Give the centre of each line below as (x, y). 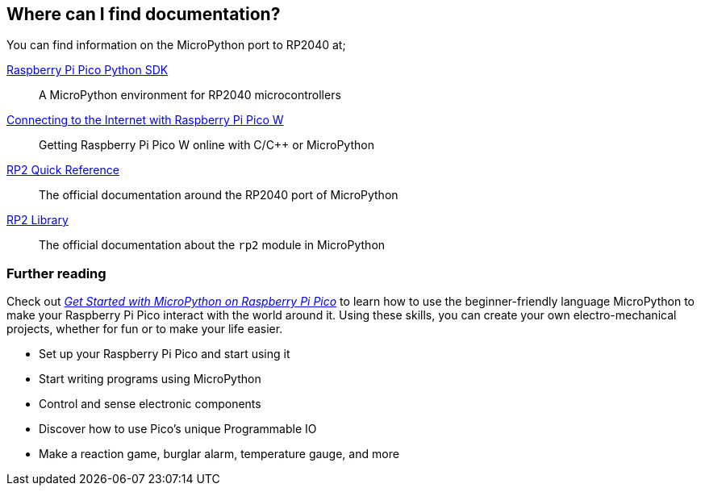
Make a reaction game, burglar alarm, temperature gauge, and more (219, 454)
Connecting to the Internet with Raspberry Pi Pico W (145, 120)
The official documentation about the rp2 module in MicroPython (212, 245)
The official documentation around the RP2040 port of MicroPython (219, 195)
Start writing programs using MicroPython (150, 379)
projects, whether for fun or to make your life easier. (145, 329)
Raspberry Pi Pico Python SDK (88, 70)
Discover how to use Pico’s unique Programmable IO (178, 429)
